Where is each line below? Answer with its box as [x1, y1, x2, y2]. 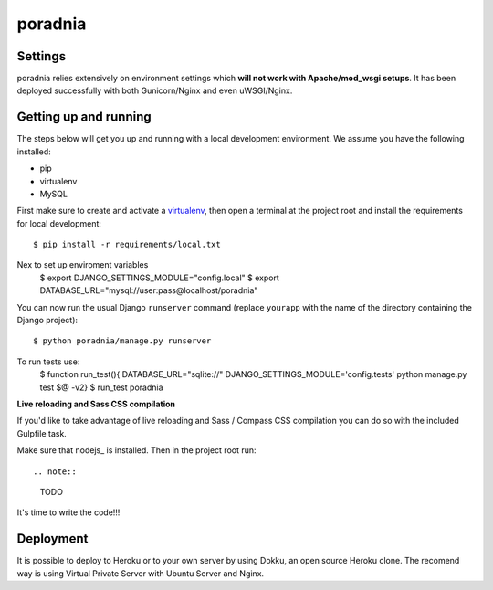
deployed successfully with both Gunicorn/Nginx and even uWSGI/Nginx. [16, 85, 293, 96]
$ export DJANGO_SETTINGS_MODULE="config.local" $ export [39, 272, 280, 283]
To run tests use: [16, 356, 80, 367]
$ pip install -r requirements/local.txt [33, 239, 221, 250]
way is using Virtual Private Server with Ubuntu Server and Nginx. [16, 567, 265, 579]
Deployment [16, 531, 89, 547]
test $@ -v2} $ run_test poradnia [39, 382, 163, 393]
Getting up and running [16, 110, 152, 125]
